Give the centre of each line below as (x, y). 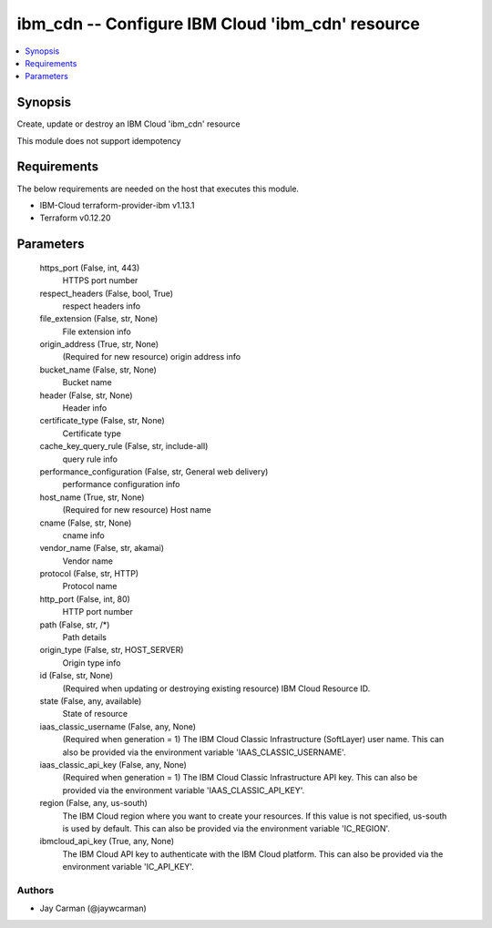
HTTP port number (98, 612)
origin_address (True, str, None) (99, 344)
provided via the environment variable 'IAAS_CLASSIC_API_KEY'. (184, 790)
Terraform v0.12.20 (75, 218)
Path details (85, 637)
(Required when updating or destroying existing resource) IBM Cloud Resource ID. (216, 688)
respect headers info (102, 306)
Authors (36, 890)
